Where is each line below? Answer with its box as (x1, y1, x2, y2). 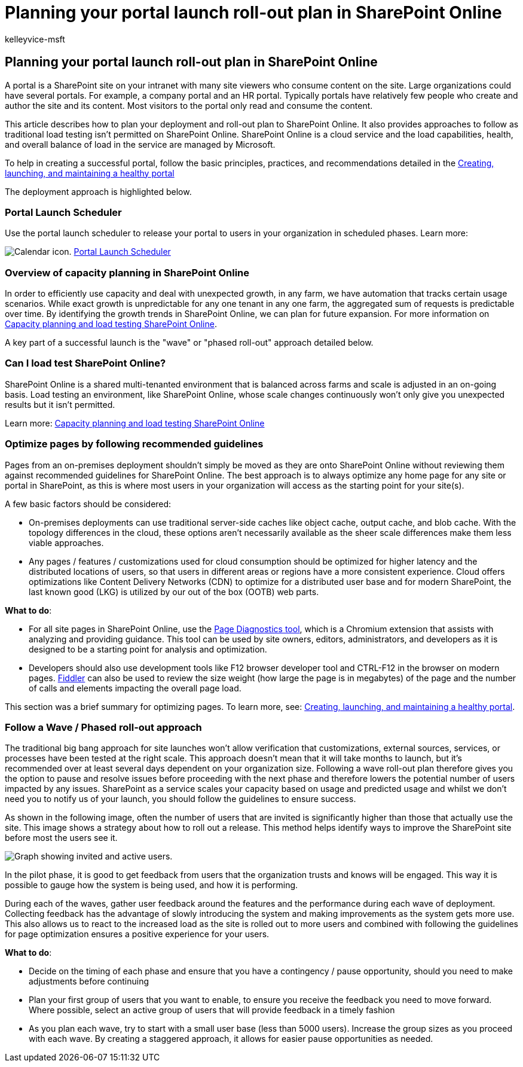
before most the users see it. (5, 833, 118, 843)
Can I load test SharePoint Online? (5, 357, 166, 370)
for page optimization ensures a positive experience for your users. (5, 929, 270, 940)
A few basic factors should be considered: (5, 498, 172, 509)
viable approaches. (29, 537, 104, 548)
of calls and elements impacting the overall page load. (29, 682, 241, 693)
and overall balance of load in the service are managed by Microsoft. (5, 139, 276, 150)
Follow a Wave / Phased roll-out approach (5, 721, 202, 733)
